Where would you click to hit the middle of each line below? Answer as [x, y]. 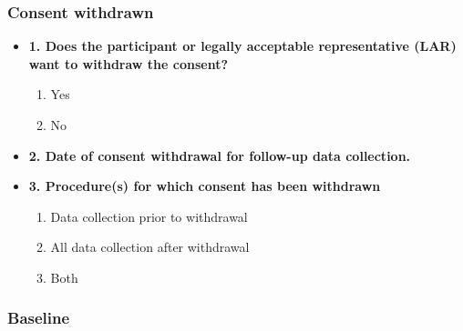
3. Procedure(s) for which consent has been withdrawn [205, 186]
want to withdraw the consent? [129, 63]
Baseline [39, 318]
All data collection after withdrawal [150, 247]
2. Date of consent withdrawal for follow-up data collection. [220, 155]
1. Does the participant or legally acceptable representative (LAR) [242, 46]
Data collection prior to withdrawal [149, 216]
